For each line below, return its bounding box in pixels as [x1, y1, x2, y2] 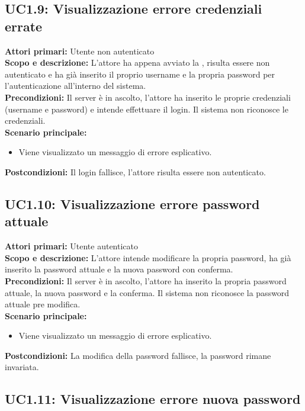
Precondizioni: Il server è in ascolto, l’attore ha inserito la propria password [5, 274, 287, 287]
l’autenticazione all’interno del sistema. [5, 79, 146, 92]
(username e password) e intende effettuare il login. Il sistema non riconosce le [5, 102, 288, 115]
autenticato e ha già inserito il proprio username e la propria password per [5, 68, 275, 80]
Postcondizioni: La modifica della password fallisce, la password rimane [5, 349, 271, 361]
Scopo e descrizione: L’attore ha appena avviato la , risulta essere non [5, 56, 270, 69]
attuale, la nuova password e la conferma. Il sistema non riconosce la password [5, 286, 290, 298]
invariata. [5, 361, 39, 373]
